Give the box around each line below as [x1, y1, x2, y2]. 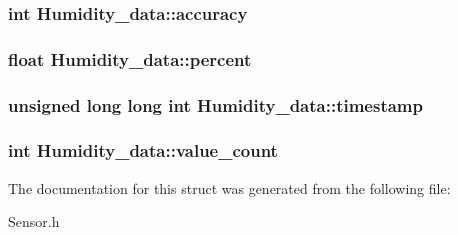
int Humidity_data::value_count [8, 138, 278, 163]
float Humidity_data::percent [8, 46, 252, 71]
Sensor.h [8, 211, 60, 232]
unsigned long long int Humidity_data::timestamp [8, 92, 423, 117]
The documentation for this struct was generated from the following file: [8, 177, 451, 198]
